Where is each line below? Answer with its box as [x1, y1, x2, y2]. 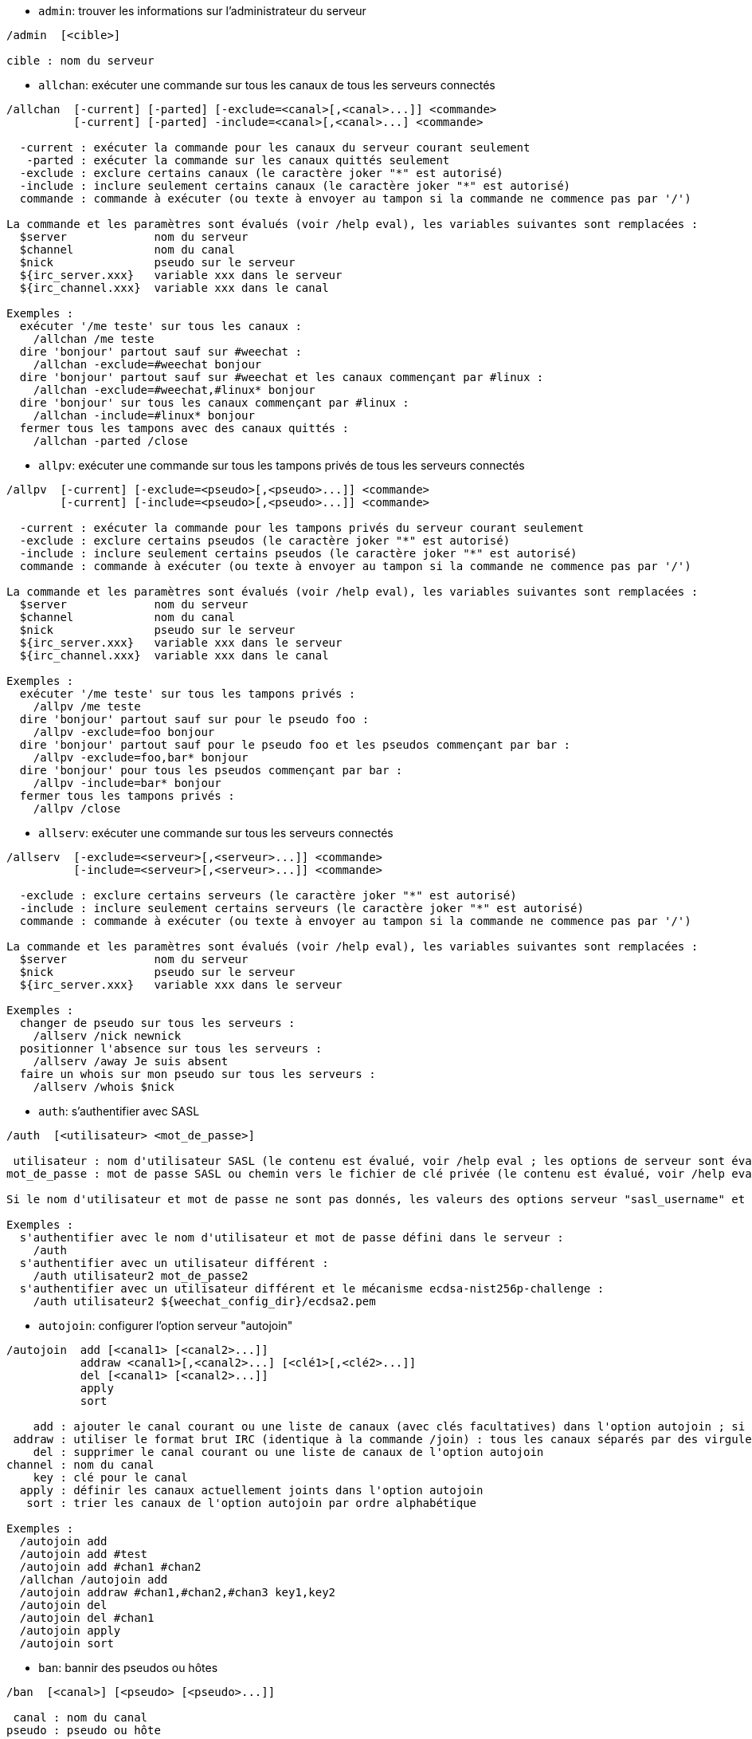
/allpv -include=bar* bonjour [33, 777, 221, 789]
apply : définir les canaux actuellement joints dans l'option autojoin [19, 1484, 484, 1497]
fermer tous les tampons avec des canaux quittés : [19, 422, 349, 435]
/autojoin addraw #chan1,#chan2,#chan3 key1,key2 [19, 1586, 336, 1599]
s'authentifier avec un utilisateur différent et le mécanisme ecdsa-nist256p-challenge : [19, 1282, 605, 1295]
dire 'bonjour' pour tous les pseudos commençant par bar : [19, 764, 403, 777]
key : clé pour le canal [33, 1471, 188, 1484]
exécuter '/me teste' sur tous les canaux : [19, 320, 302, 332]
